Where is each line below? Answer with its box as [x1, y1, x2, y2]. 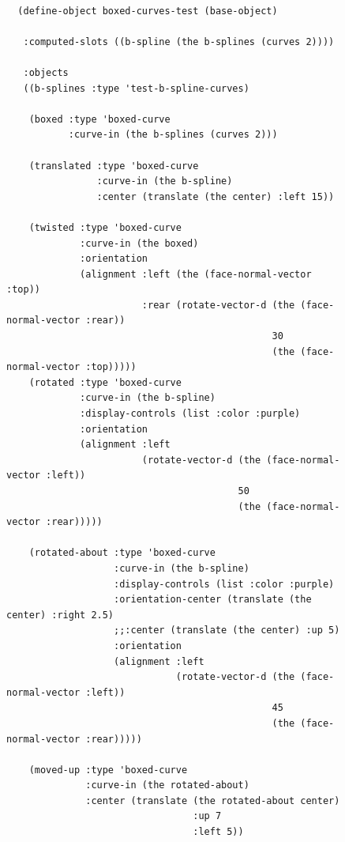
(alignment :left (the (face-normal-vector [80, 268, 312, 280]
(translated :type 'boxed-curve [28, 160, 199, 172]
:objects [23, 66, 69, 78]
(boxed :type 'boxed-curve [28, 113, 171, 125]
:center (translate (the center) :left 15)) [96, 191, 335, 202]
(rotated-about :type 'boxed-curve [28, 547, 216, 559]
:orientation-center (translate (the [114, 594, 312, 606]
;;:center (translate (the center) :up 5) [114, 625, 340, 636]
